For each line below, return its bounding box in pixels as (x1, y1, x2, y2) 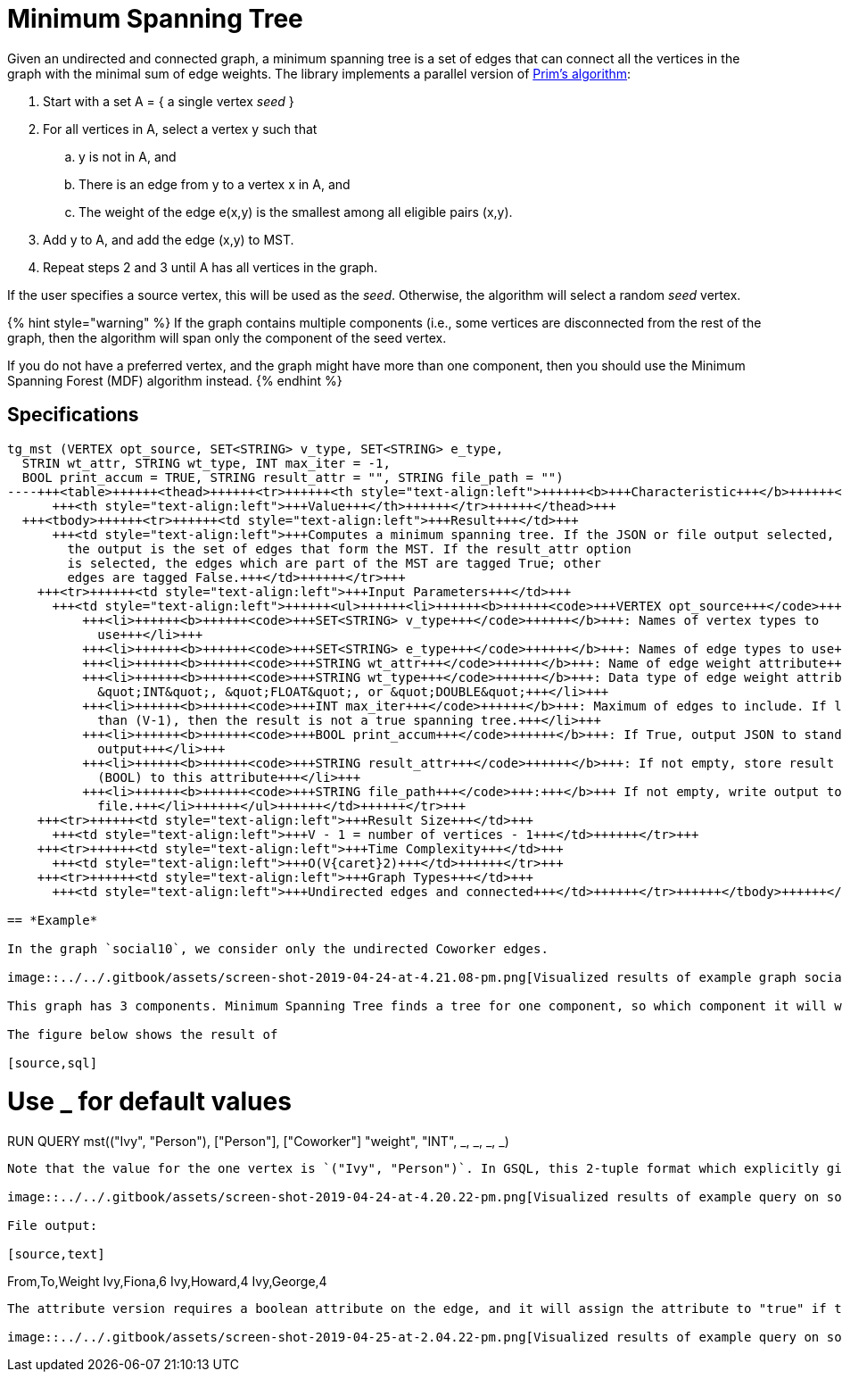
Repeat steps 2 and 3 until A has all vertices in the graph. (43, 259, 378, 275)
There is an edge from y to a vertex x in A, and (78, 176, 351, 192)
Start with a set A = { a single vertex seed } (43, 93, 294, 109)
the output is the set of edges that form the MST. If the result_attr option (67, 541, 631, 556)
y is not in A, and (78, 148, 177, 164)
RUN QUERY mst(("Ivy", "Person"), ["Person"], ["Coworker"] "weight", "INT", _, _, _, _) (7, 1134, 509, 1150)
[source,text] (7, 1247, 105, 1262)
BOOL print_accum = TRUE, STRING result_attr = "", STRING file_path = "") (21, 469, 564, 485)
